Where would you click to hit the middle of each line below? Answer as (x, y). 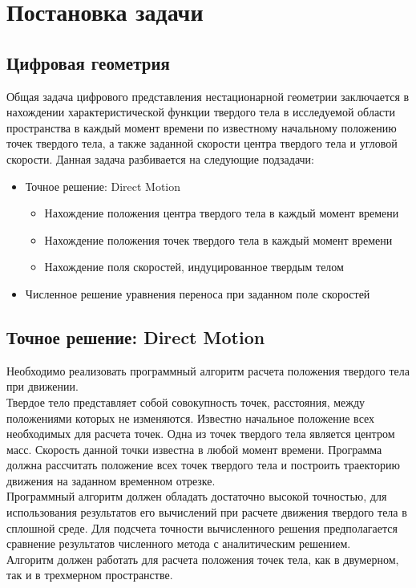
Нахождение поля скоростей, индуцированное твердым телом (194, 267)
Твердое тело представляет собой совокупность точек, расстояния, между (186, 401)
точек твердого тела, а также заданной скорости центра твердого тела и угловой (202, 143)
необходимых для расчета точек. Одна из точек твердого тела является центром (201, 434)
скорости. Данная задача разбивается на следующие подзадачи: (161, 158)
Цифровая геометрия (88, 62)
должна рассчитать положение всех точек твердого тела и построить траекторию (203, 465)
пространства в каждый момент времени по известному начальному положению (202, 127)
